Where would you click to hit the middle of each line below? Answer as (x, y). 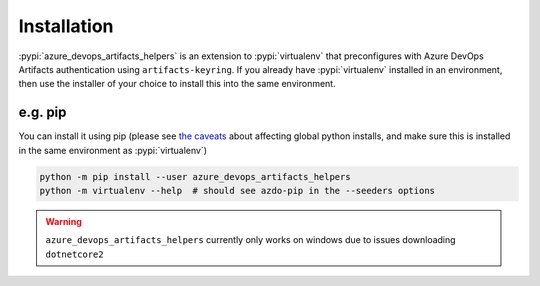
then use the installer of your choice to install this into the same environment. (177, 84)
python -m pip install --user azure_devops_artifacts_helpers (195, 176)
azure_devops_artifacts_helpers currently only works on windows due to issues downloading (250, 240)
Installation (66, 26)
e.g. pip (42, 112)
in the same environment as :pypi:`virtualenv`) (113, 150)
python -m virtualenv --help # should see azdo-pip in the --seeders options (237, 190)
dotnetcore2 (74, 254)
